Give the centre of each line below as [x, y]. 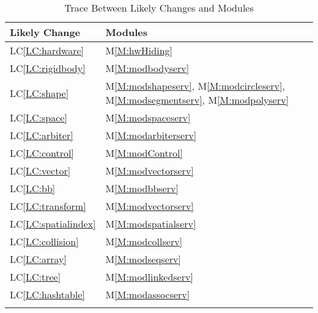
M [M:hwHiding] [139, 50]
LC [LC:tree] [35, 277]
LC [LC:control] [42, 153]
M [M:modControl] [144, 153]
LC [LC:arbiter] [42, 135]
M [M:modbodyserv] [147, 68]
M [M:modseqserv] [143, 259]
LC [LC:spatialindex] [53, 224]
